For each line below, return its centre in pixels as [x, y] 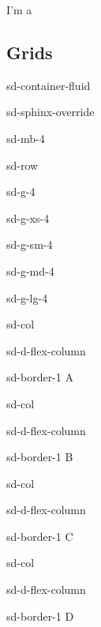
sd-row [22, 165]
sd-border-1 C [40, 536]
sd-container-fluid [49, 85]
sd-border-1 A [40, 377]
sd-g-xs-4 [28, 218]
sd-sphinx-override [50, 112]
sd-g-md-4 [30, 270]
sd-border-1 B [40, 457]
